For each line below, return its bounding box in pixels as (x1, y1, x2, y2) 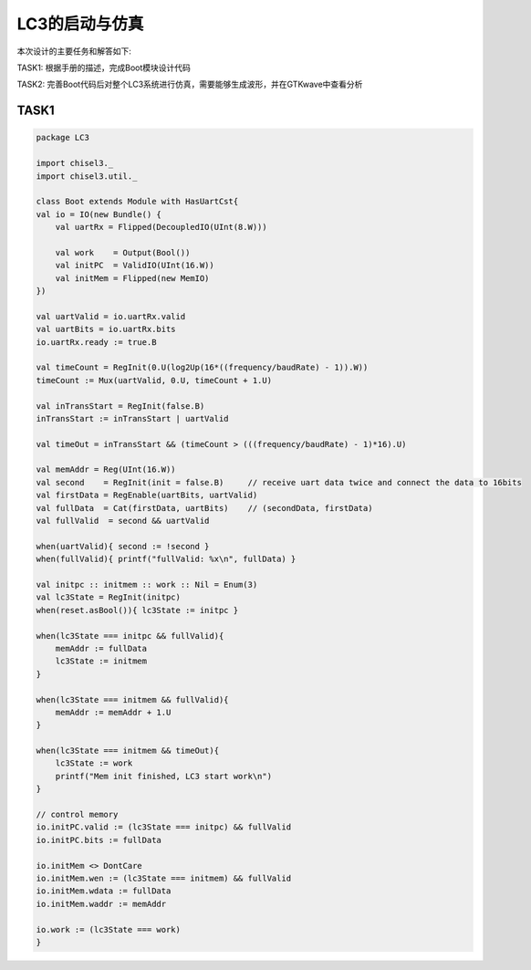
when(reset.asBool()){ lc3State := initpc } (36, 605, 239, 615)
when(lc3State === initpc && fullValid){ (36, 631, 224, 641)
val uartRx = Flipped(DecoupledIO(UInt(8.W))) (55, 222, 268, 233)
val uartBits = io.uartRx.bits (36, 324, 177, 335)
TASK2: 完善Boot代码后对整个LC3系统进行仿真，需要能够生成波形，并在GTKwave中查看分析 (16, 78, 363, 90)
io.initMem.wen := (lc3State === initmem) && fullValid (36, 872, 292, 883)
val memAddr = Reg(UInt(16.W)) (36, 464, 177, 475)
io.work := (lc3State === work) (36, 924, 182, 934)
